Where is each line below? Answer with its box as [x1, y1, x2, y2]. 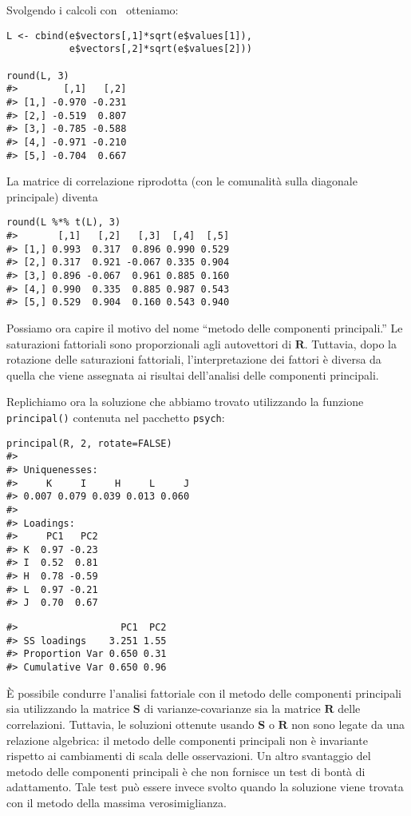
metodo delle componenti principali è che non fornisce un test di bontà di [6, 762, 366, 779]
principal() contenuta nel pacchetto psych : [6, 408, 225, 425]
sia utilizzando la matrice [6, 700, 130, 717]
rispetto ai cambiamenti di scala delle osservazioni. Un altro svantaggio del [6, 747, 371, 764]
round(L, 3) [6, 70, 69, 82]
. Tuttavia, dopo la [304, 335, 397, 352]
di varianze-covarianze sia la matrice [144, 700, 321, 717]
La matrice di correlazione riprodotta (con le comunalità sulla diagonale [6, 173, 358, 189]
